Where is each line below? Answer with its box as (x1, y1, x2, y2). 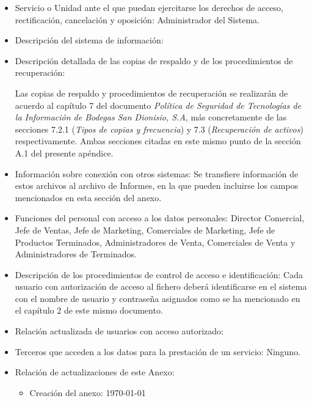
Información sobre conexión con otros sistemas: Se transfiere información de (15, 167, 299, 180)
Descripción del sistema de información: (15, 34, 164, 46)
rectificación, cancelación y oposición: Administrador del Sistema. (15, 13, 259, 26)
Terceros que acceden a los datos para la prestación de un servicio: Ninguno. (15, 345, 301, 358)
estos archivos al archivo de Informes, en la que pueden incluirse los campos (15, 179, 299, 192)
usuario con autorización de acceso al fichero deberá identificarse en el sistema (15, 280, 307, 293)
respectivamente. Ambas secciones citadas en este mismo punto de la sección (15, 134, 301, 147)
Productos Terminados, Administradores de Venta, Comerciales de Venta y (15, 235, 296, 248)
